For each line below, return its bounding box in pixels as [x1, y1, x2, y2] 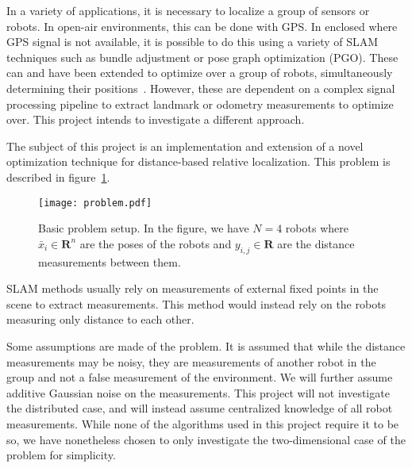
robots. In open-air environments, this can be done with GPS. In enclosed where [6, 17, 398, 34]
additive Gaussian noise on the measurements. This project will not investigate [6, 384, 390, 401]
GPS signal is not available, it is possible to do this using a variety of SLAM [6, 33, 379, 50]
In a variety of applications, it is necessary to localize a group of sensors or [6, 2, 370, 18]
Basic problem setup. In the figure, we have [38, 220, 249, 236]
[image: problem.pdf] [38, 197, 152, 209]
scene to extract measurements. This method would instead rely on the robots [6, 295, 387, 312]
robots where [285, 220, 348, 236]
